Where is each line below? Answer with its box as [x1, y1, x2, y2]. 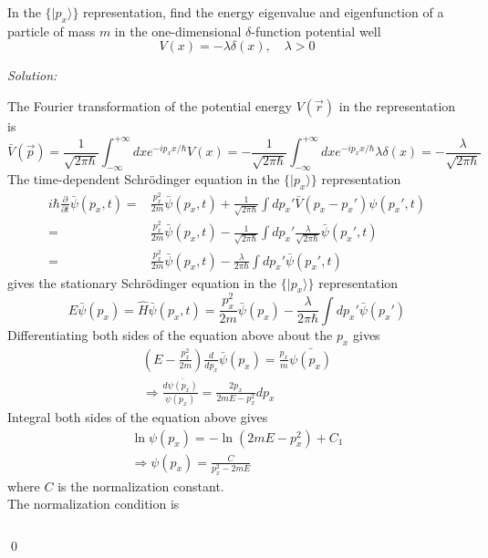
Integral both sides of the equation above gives [7, 407, 268, 426]
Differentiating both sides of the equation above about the [7, 325, 333, 344]
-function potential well [251, 21, 381, 40]
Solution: [7, 66, 57, 85]
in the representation [338, 96, 456, 115]
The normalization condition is [7, 494, 180, 513]
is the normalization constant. [57, 476, 224, 495]
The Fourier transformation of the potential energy [7, 96, 293, 115]
